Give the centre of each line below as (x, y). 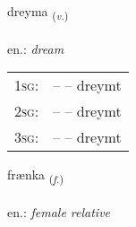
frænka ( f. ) (35, 176)
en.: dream (36, 48)
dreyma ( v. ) (38, 12)
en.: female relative (59, 212)
